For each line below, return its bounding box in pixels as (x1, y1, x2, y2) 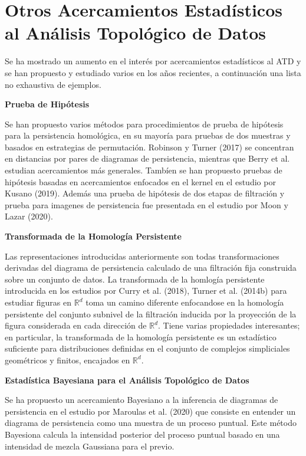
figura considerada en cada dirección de (5, 319, 147, 332)
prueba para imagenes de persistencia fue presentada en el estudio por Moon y (5, 198, 288, 211)
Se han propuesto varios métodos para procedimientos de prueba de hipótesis (5, 117, 284, 130)
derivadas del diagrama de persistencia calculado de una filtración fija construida (5, 261, 297, 274)
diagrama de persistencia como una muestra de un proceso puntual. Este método (5, 416, 297, 429)
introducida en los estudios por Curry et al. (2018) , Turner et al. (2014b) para (5, 284, 287, 297)
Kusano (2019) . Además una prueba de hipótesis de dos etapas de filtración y (5, 187, 285, 199)
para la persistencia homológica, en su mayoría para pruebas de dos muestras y (5, 129, 291, 142)
